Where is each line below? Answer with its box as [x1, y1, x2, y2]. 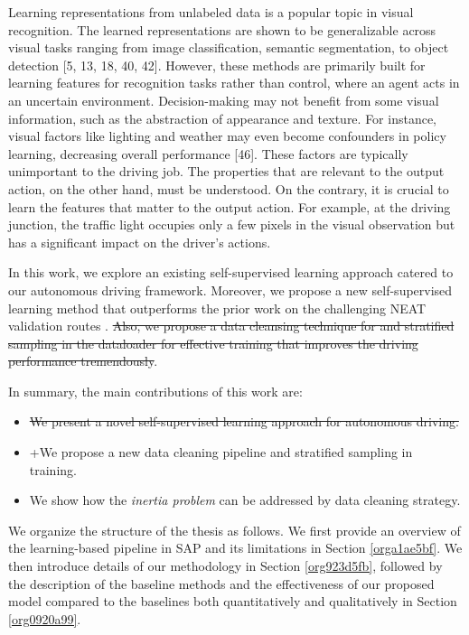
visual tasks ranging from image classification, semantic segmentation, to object [8, 38, 449, 57]
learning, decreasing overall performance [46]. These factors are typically [8, 144, 408, 163]
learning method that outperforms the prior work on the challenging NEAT [8, 298, 427, 317]
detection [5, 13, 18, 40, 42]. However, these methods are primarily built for [8, 55, 426, 74]
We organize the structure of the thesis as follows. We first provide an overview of [8, 520, 461, 539]
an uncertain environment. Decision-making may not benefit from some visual [8, 90, 439, 109]
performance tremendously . [8, 351, 158, 370]
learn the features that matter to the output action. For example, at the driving [8, 197, 451, 216]
